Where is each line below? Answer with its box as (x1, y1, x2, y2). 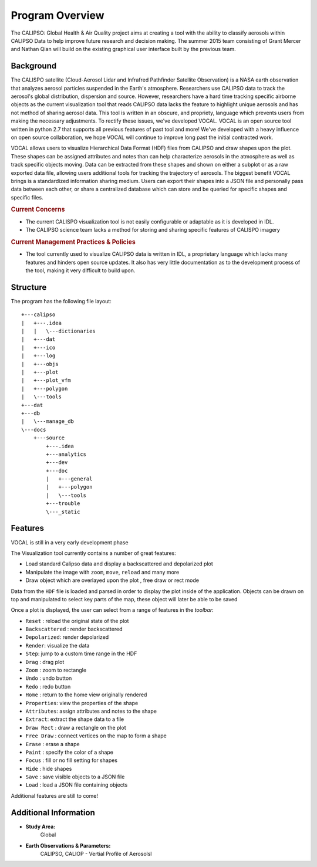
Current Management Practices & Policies (11, 238, 136, 246)
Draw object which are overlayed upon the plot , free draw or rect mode (25, 577, 200, 584)
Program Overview (11, 9, 105, 22)
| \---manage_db (21, 418, 75, 425)
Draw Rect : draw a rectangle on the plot (25, 724, 126, 731)
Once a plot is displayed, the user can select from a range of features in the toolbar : (11, 607, 214, 614)
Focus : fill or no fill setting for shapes (25, 757, 117, 764)
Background (11, 61, 57, 71)
